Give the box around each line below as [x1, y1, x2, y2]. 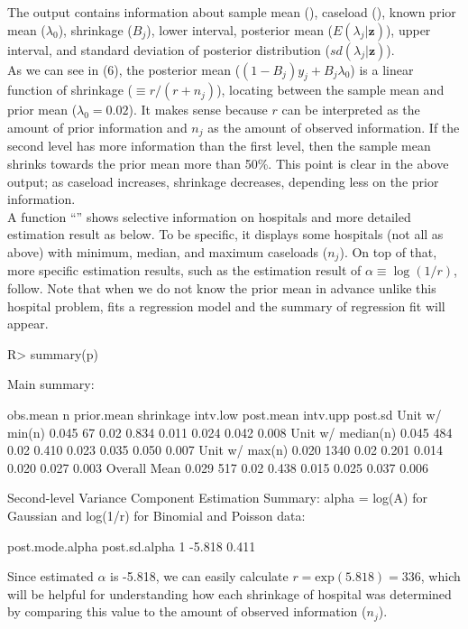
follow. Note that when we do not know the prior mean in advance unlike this [7, 279, 436, 298]
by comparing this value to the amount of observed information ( [7, 602, 367, 621]
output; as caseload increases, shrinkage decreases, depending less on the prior [7, 171, 439, 190]
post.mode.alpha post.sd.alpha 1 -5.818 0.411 [7, 536, 256, 555]
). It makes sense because [128, 100, 268, 119]
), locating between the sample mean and [216, 80, 445, 99]
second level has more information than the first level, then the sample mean [7, 136, 431, 155]
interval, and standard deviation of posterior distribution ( [7, 40, 330, 59]
